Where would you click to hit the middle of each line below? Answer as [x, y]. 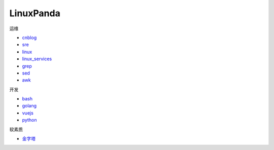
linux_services [37, 59]
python [29, 120]
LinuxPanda [35, 13]
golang [29, 106]
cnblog [29, 37]
